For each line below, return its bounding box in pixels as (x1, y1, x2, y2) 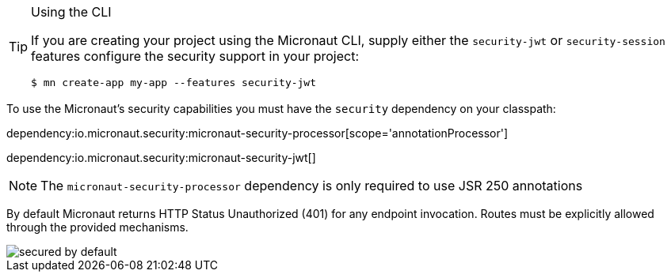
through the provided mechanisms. (6, 220, 189, 234)
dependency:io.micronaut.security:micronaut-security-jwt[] (6, 151, 316, 164)
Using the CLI (31, 4, 112, 20)
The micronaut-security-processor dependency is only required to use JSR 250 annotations (40, 178, 583, 193)
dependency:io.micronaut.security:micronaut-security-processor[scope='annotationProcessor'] (6, 126, 509, 140)
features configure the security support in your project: (31, 48, 360, 64)
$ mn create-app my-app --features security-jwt (31, 77, 317, 88)
